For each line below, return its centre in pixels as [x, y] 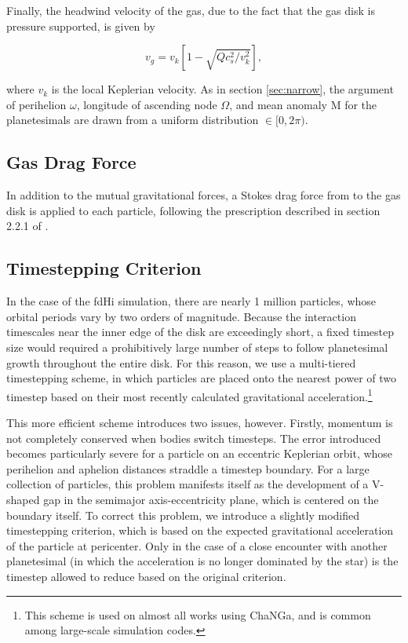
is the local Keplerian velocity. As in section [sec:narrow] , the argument [222, 89]
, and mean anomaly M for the [303, 104]
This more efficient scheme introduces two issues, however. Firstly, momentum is [200, 422]
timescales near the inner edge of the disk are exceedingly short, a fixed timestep [200, 332]
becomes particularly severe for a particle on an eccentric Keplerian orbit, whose [200, 453]
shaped [23, 499]
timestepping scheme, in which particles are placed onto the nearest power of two [202, 378]
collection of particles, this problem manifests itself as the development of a [188, 484]
